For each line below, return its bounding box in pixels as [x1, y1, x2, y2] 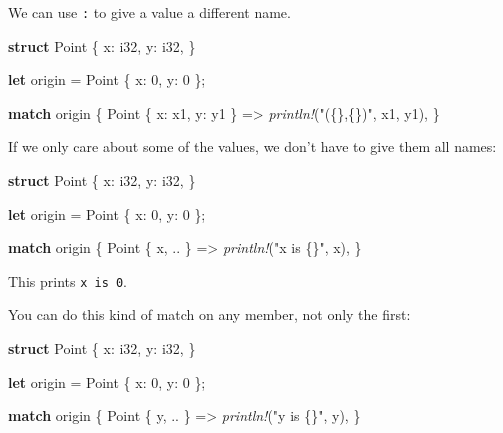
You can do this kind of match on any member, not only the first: [8, 304, 411, 325]
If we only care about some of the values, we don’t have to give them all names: [8, 136, 497, 157]
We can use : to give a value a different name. [8, 2, 291, 22]
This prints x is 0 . [8, 270, 128, 291]
